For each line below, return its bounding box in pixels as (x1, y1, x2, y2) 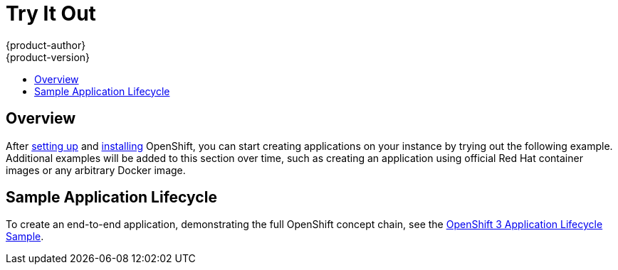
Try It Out (6, 1, 96, 26)
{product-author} (6, 38, 86, 51)
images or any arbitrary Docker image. (6, 163, 186, 176)
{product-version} (6, 50, 90, 63)
